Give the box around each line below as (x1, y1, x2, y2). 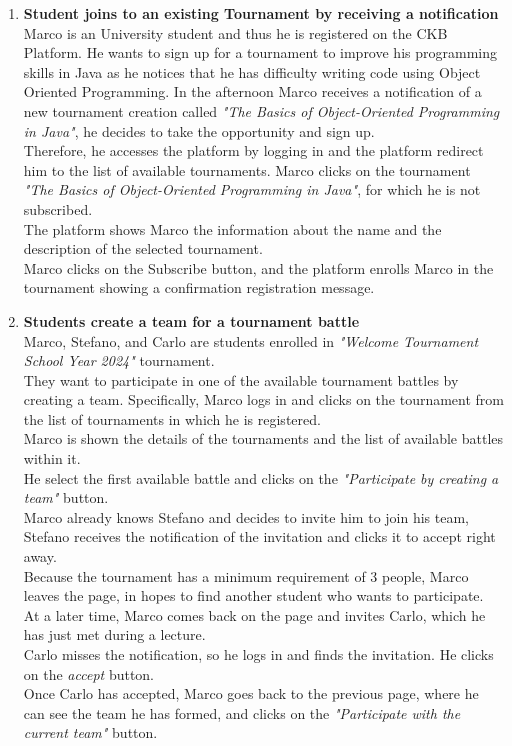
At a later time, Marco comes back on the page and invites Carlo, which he (23, 604, 486, 625)
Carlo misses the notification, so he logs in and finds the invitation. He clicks (23, 644, 494, 664)
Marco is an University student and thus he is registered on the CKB (23, 22, 448, 43)
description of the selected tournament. (23, 238, 263, 259)
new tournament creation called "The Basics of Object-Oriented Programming (23, 100, 500, 121)
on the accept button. (23, 663, 155, 684)
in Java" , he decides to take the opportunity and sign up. (23, 120, 375, 141)
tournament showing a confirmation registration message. (23, 277, 375, 298)
